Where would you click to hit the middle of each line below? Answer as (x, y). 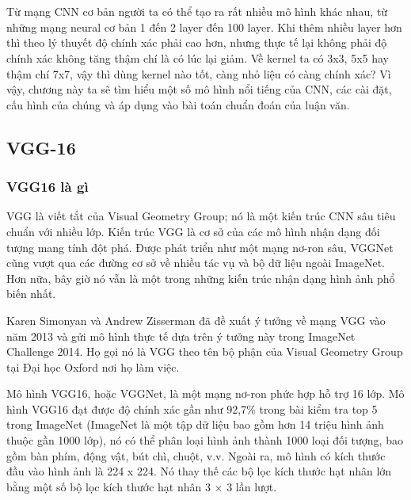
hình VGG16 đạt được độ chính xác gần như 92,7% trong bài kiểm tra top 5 (192, 408)
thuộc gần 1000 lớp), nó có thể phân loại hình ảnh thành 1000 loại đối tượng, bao (205, 440)
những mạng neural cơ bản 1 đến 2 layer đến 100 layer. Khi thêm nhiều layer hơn (204, 27)
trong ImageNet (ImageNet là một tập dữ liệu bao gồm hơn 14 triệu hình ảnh (195, 424)
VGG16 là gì (48, 187)
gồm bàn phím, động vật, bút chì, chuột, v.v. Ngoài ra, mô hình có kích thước (196, 455)
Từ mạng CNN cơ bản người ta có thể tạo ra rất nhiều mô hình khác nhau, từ (197, 11)
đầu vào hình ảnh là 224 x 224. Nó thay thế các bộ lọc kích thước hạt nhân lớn (199, 471)
